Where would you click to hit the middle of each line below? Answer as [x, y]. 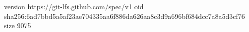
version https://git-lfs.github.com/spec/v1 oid [74, 6]
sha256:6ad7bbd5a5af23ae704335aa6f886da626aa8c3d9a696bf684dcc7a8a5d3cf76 [124, 16]
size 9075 [18, 25]
